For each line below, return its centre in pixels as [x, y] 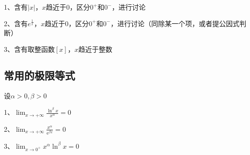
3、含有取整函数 [29, 49]
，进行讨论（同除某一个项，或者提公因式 [175, 23]
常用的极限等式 [39, 75]
